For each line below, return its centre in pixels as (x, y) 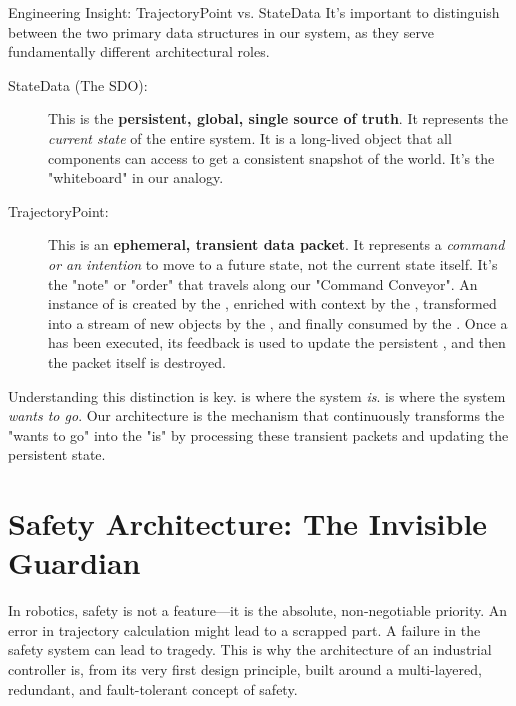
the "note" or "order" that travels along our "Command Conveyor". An (263, 283)
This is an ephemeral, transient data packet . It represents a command (276, 244)
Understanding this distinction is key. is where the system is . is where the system (257, 395)
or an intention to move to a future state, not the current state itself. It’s (273, 263)
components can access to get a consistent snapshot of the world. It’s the (271, 157)
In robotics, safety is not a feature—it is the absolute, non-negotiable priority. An (258, 610)
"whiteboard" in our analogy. (136, 177)
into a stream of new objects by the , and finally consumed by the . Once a (278, 322)
